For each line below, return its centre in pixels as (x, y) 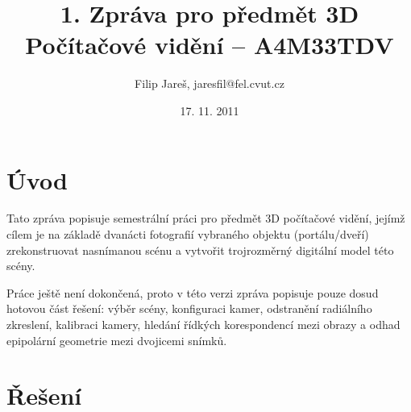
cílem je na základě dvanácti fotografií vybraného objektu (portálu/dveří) (188, 234)
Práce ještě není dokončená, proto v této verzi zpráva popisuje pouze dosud (193, 292)
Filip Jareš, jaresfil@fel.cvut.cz (210, 83)
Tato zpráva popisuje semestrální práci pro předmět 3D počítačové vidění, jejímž (206, 218)
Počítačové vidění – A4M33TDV (210, 45)
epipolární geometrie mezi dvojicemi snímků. (117, 340)
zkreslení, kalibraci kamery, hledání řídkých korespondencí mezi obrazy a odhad (203, 324)
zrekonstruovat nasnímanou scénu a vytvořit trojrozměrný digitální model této (200, 250)
